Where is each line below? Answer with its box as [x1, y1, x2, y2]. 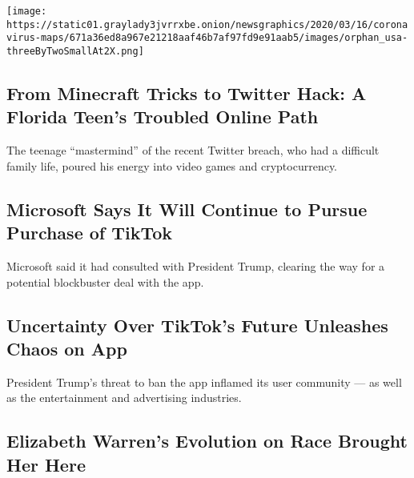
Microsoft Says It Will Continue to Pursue [6, 196, 368, 221]
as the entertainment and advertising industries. [6, 389, 242, 406]
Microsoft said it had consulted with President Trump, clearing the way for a [6, 258, 385, 274]
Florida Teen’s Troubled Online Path [6, 104, 319, 129]
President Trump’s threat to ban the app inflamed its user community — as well [6, 373, 402, 390]
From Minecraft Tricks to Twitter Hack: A [6, 81, 367, 106]
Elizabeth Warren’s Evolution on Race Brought [6, 428, 408, 453]
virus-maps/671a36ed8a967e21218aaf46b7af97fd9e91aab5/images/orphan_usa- [6, 32, 408, 44]
